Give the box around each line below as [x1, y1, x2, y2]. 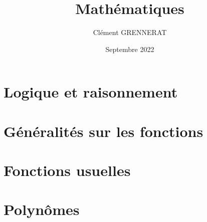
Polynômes [4, 199, 80, 219]
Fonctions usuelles [4, 160, 131, 180]
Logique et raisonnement [4, 81, 178, 102]
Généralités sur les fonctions [4, 120, 203, 141]
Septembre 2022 [105, 43, 154, 54]
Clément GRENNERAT [93, 27, 167, 37]
